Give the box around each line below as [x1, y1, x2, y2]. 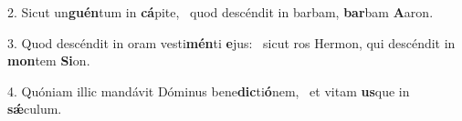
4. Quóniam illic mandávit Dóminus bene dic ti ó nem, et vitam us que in [7, 81, 410, 100]
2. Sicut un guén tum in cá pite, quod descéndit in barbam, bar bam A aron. [7, 3, 434, 21]
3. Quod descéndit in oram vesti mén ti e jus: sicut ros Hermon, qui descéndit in [7, 33, 456, 52]
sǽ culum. [7, 99, 62, 118]
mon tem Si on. [7, 51, 90, 70]
